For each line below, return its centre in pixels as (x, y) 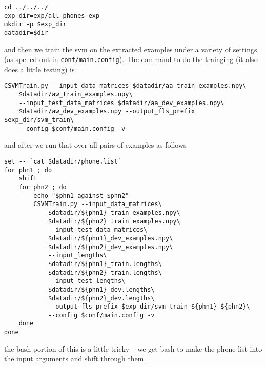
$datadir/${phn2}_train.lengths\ (105, 272)
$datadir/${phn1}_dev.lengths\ (101, 289)
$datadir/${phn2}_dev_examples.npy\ (110, 247)
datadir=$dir (26, 33)
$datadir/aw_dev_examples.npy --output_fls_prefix (107, 111)
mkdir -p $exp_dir (35, 24)
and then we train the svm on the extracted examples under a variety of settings (131, 49)
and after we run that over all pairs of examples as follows (95, 145)
